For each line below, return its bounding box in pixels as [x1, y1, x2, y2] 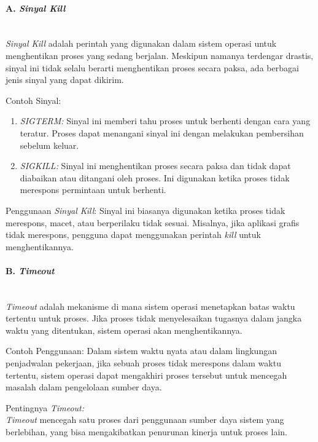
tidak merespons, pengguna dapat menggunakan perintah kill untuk [6, 228, 261, 241]
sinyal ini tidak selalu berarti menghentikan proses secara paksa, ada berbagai [6, 61, 299, 74]
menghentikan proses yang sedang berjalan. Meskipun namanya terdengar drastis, [6, 49, 314, 61]
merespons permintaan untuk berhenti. [20, 183, 166, 196]
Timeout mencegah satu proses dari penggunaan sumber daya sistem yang [6, 413, 284, 426]
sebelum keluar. [20, 138, 79, 151]
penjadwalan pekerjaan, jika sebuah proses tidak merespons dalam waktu [6, 357, 281, 369]
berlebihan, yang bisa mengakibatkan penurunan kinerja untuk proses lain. [6, 425, 287, 438]
